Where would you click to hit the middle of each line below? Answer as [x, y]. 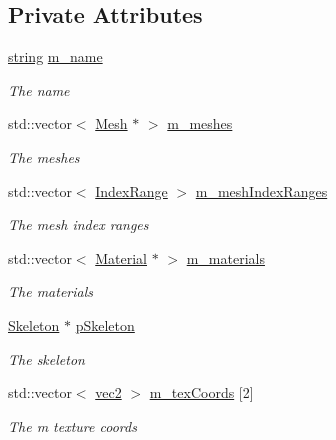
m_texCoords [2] [201, 392]
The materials [50, 291]
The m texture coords [72, 425]
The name [39, 89]
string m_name [55, 56]
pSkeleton [105, 324]
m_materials [225, 257]
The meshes [44, 156]
